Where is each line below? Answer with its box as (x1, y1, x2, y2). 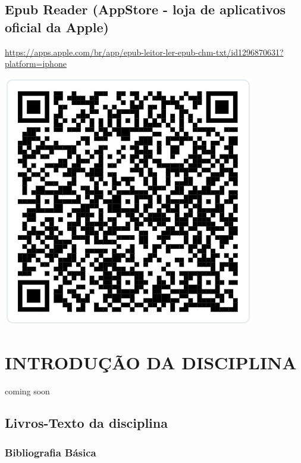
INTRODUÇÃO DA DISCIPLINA (5, 350, 297, 374)
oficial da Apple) (5, 17, 109, 36)
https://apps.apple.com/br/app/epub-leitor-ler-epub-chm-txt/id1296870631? (5, 45, 284, 58)
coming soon (5, 384, 50, 397)
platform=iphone (5, 57, 67, 70)
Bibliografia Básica (5, 445, 96, 459)
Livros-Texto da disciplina (5, 413, 168, 432)
